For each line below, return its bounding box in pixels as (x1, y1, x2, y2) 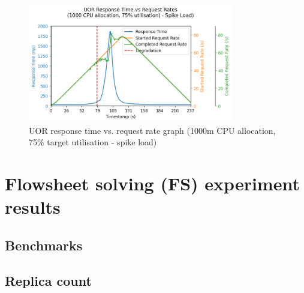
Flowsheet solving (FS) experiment (5, 171, 300, 196)
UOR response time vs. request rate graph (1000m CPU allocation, (29, 124, 276, 136)
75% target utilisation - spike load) (29, 136, 157, 148)
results (5, 195, 61, 219)
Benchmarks (5, 235, 83, 254)
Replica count (5, 271, 92, 289)
